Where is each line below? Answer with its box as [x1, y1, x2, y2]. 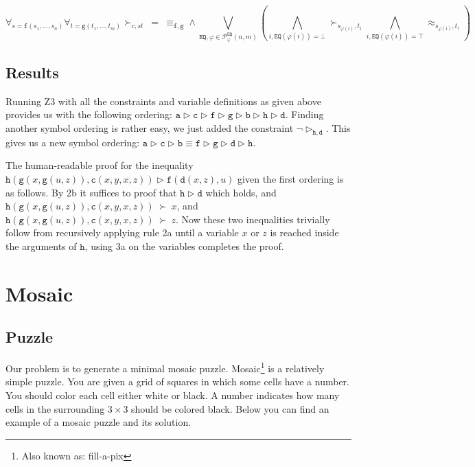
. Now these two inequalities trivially [176, 212, 330, 226]
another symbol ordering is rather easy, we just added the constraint [5, 121, 294, 135]
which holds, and [205, 185, 277, 199]
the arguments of [5, 239, 77, 253]
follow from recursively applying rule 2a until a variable [5, 225, 239, 240]
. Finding [285, 107, 324, 122]
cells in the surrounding [5, 401, 105, 415]
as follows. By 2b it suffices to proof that [5, 185, 177, 199]
